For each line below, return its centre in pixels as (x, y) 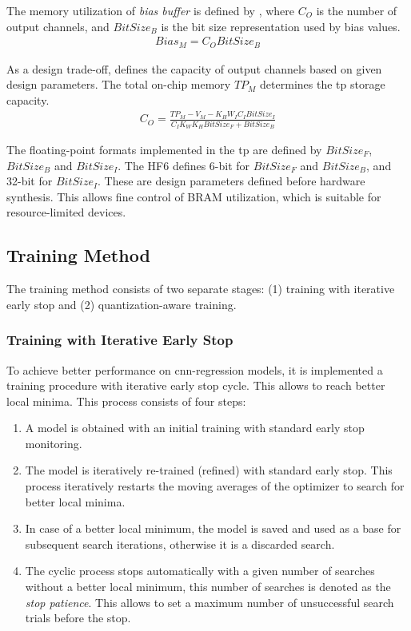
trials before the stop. (78, 618)
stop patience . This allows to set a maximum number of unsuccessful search (209, 602)
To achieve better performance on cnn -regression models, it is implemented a (195, 369)
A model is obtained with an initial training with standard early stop (195, 428)
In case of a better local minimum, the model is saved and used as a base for (213, 528)
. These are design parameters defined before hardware (231, 181)
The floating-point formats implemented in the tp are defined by (164, 149)
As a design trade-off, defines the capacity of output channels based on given (194, 68)
